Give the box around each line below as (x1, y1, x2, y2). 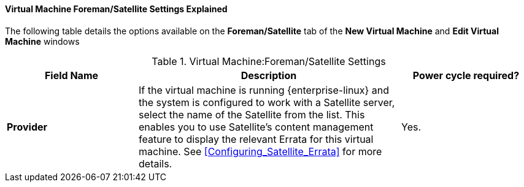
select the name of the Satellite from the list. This (139, 108, 365, 121)
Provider (7, 120, 48, 133)
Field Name (44, 69, 99, 82)
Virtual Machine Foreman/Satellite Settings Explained (5, 4, 228, 14)
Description (241, 69, 297, 82)
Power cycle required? (412, 69, 520, 82)
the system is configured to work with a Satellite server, (139, 96, 395, 109)
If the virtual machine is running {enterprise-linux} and (139, 83, 390, 96)
